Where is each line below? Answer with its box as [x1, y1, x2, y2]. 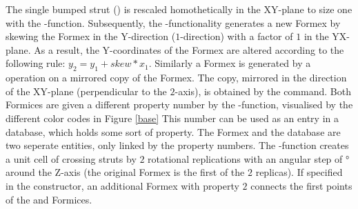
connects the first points [250, 178, 352, 192]
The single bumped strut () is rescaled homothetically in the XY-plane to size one [6, 2, 352, 16]
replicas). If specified [255, 165, 343, 179]
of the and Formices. [6, 192, 92, 206]
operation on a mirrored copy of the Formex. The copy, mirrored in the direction [6, 70, 347, 85]
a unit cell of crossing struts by [6, 151, 137, 166]
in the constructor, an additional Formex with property [6, 178, 239, 192]
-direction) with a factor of [180, 29, 293, 43]
